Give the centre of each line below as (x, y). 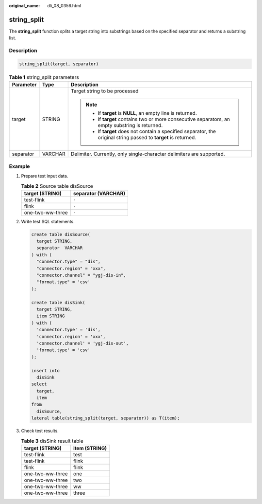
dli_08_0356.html (64, 6)
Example (19, 166)
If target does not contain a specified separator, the (157, 131)
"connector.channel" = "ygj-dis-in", (81, 275)
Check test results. (40, 431)
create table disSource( (61, 234)
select (39, 384)
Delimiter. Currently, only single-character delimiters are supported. (148, 154)
